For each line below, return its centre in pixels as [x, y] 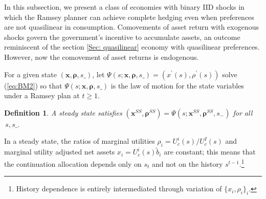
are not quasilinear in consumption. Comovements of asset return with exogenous [131, 27]
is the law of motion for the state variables [177, 85]
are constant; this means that [210, 152]
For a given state [30, 74]
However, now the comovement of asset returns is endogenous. [102, 57]
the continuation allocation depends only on [73, 163]
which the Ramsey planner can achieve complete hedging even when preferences [129, 17]
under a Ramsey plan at [42, 95]
